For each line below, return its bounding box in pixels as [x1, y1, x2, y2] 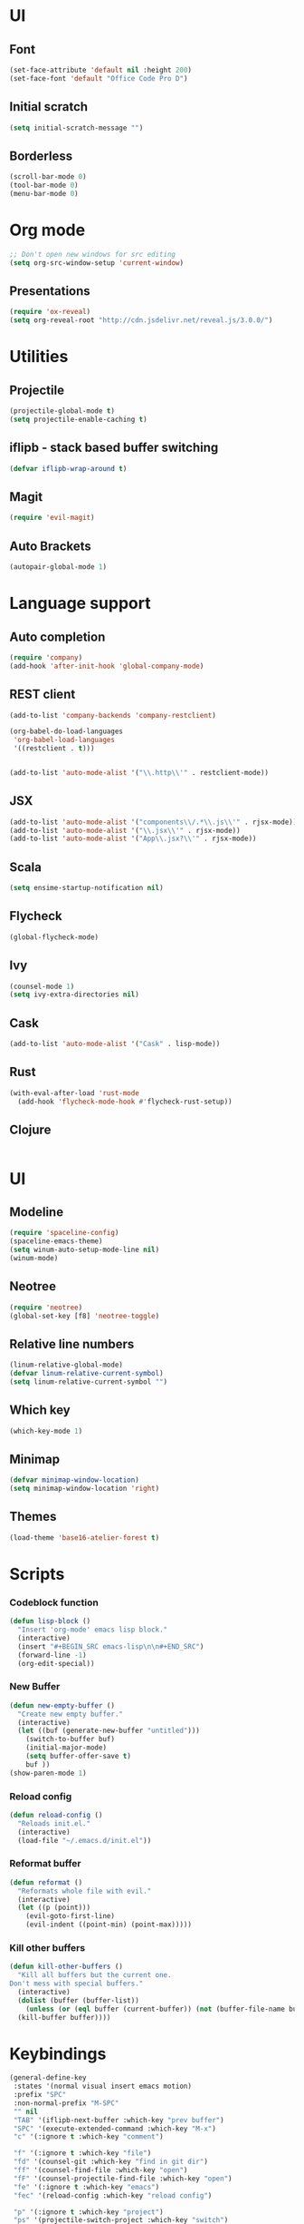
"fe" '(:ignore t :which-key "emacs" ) [13, 2182, 160, 2191]
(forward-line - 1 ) [17, 1651, 88, 1660]
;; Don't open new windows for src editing [9, 250, 176, 259]
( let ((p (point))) [17, 1903, 91, 1913]
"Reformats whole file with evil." [17, 1886, 152, 1896]
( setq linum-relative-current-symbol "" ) [9, 1377, 168, 1386]
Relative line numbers [9, 1336, 135, 1352]
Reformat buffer [9, 1857, 81, 1870]
